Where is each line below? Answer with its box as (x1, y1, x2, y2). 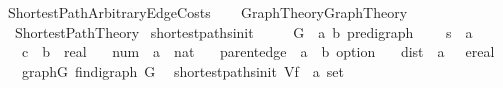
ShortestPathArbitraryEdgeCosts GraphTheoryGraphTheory (7, 2, 408, 22)
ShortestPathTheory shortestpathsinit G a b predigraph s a (14, 21, 473, 42)
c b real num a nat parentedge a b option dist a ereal (21, 41, 495, 62)
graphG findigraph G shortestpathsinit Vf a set (21, 60, 344, 81)
